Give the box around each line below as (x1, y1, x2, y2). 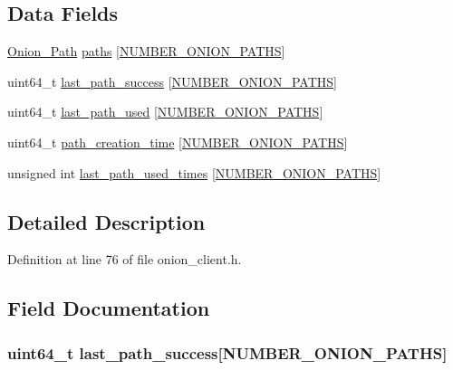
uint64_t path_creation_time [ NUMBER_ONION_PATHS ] (7, 132, 348, 151)
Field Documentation (7, 294, 210, 322)
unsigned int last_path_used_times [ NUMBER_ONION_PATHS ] (7, 163, 381, 182)
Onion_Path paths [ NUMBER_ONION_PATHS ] (7, 42, 285, 61)
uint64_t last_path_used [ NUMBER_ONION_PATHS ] (7, 102, 323, 121)
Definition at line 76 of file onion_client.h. (7, 250, 242, 269)
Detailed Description (7, 207, 206, 235)
